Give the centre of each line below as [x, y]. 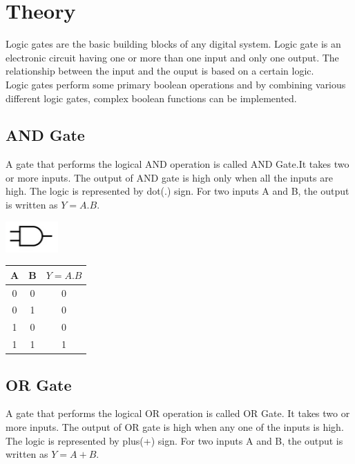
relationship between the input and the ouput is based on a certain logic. [160, 71]
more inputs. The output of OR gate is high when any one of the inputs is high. [175, 427]
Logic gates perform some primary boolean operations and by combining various [176, 84]
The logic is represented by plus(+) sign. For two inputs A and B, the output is [174, 440]
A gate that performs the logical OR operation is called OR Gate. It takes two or [178, 413]
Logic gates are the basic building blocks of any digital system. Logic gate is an [173, 44]
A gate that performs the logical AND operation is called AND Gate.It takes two [177, 164]
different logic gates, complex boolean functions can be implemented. [151, 98]
